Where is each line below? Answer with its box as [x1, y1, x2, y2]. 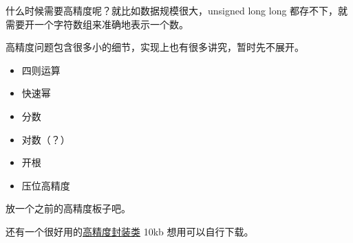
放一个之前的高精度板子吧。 [6, 201, 131, 216]
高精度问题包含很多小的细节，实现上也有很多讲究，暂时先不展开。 [6, 40, 304, 54]
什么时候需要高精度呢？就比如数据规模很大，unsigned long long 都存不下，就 [6, 3, 348, 17]
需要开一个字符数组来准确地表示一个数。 [6, 16, 189, 31]
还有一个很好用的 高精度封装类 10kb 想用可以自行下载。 [6, 224, 254, 238]
